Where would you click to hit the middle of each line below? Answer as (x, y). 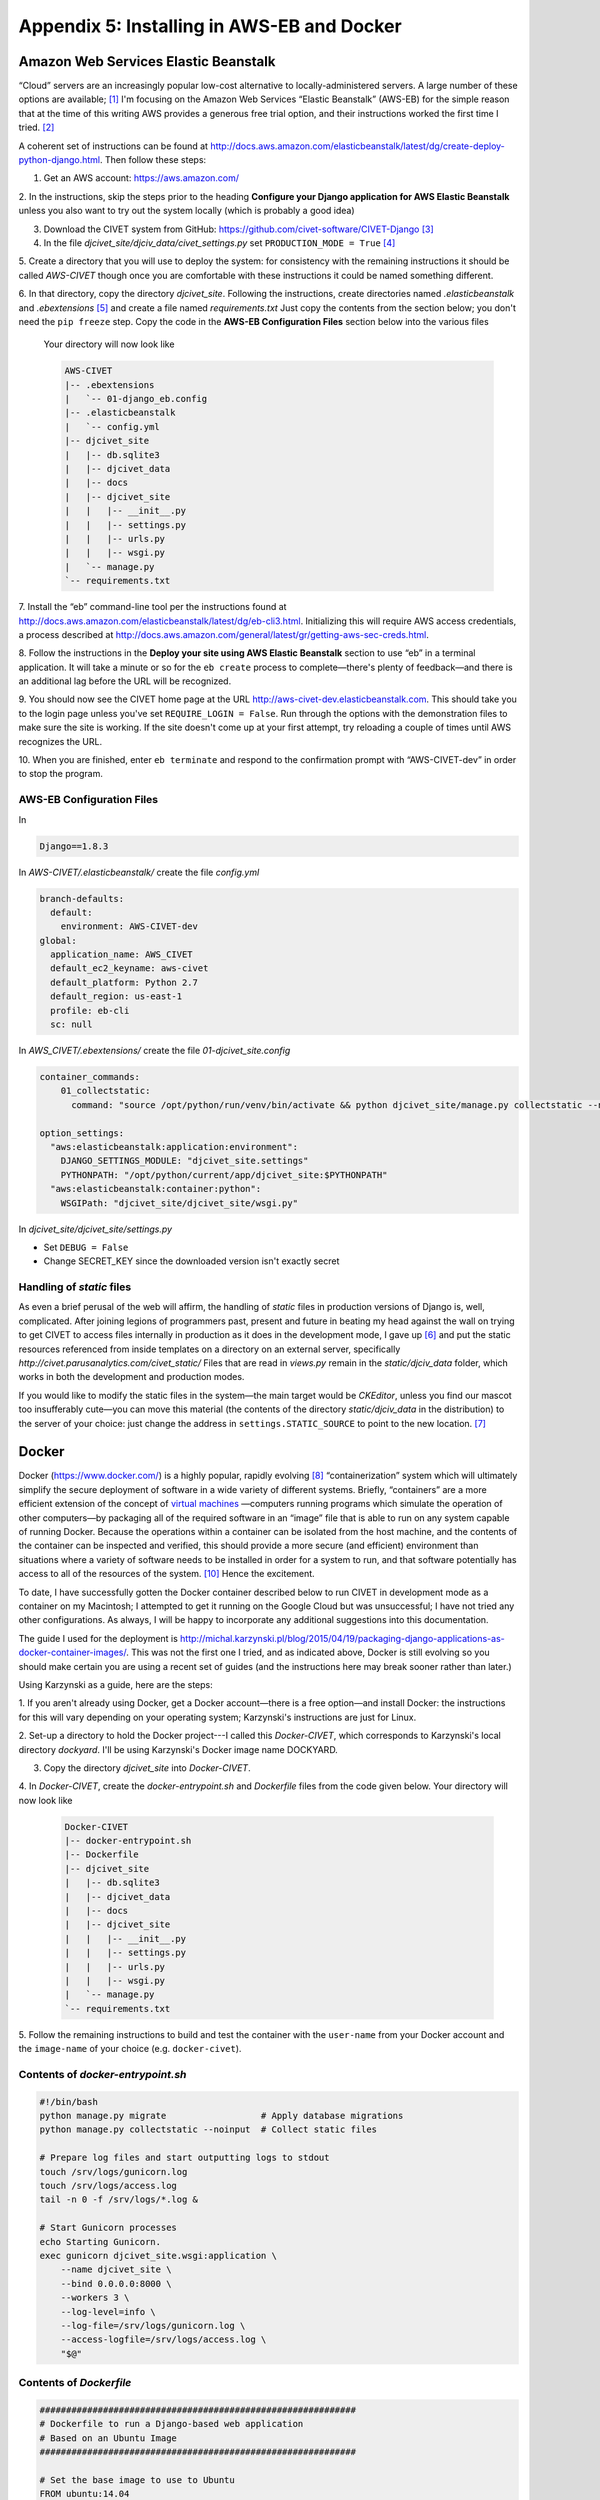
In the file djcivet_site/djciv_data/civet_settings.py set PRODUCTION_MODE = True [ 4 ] (219, 242)
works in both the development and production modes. (131, 1377)
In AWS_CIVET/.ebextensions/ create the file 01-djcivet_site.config (154, 1051)
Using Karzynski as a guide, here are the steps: (116, 1684)
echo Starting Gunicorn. (100, 2241)
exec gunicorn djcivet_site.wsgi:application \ (158, 2255)
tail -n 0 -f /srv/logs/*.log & (119, 2199)
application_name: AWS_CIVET (122, 954)
